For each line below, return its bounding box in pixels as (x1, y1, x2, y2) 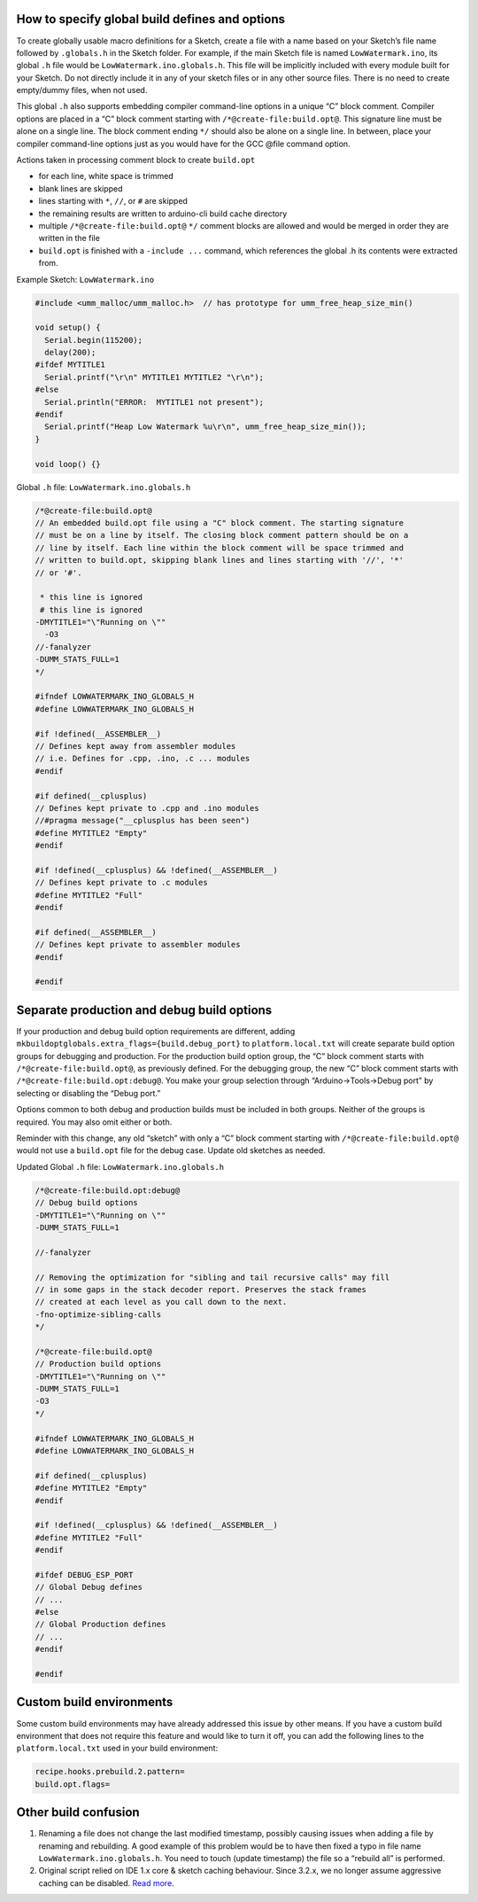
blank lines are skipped (38, 183, 123, 194)
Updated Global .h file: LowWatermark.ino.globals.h (16, 1161, 225, 1172)
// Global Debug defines (35, 1582, 143, 1593)
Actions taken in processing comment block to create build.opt (16, 155, 256, 166)
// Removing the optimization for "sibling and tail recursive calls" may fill (35, 1272, 390, 1282)
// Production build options (35, 1359, 162, 1369)
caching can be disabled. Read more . (38, 1877, 174, 1888)
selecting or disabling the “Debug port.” (16, 1087, 161, 1098)
